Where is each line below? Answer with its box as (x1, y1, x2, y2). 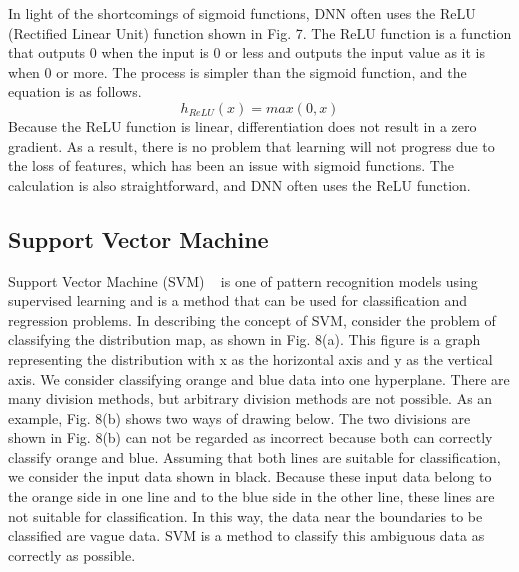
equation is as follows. (8, 81, 142, 102)
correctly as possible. (8, 544, 136, 565)
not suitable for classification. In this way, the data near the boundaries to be (8, 505, 483, 526)
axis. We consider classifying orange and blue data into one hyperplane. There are (8, 368, 510, 389)
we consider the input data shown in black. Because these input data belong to (8, 466, 492, 487)
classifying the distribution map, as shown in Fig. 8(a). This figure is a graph (8, 329, 481, 350)
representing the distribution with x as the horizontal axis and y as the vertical (8, 348, 493, 369)
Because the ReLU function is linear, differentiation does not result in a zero (8, 115, 477, 136)
